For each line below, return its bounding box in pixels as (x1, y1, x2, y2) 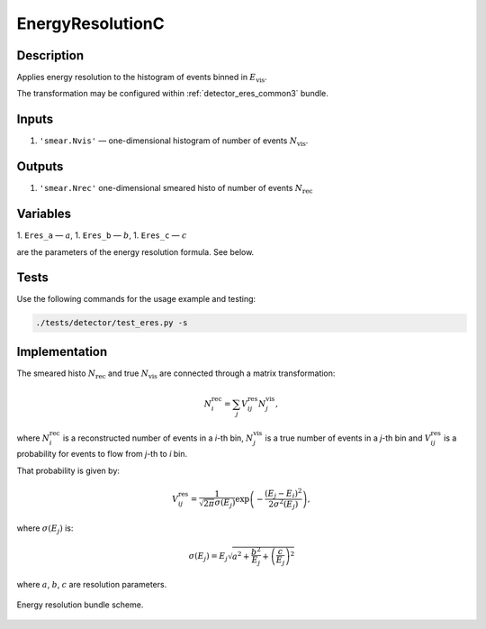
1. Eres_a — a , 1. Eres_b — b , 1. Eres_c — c (16, 230, 187, 241)
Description (16, 48, 85, 63)
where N (16, 433, 50, 443)
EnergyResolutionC (16, 14, 166, 33)
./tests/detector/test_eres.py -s (35, 318, 188, 328)
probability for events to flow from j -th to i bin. (16, 449, 188, 460)
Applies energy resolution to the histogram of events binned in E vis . (16, 72, 267, 85)
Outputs (16, 159, 64, 175)
